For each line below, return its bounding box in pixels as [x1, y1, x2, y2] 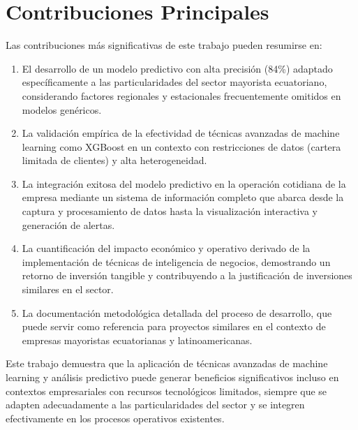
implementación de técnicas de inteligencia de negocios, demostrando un [22, 254, 331, 269]
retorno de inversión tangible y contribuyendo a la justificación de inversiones [22, 268, 352, 283]
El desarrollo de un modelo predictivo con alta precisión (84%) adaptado [22, 61, 333, 75]
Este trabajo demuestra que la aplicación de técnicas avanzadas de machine [6, 356, 328, 371]
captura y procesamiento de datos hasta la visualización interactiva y [22, 204, 318, 218]
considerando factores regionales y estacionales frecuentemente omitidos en [22, 88, 341, 103]
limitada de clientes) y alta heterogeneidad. [22, 153, 207, 168]
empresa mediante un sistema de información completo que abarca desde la [22, 190, 344, 205]
